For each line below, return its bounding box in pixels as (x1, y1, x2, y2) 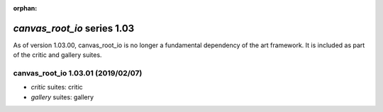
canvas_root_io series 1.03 (13, 22, 135, 35)
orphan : (13, 4, 38, 12)
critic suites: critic (30, 83, 83, 92)
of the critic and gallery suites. (13, 51, 102, 59)
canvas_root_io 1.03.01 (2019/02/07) (13, 68, 143, 78)
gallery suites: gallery (30, 92, 94, 101)
